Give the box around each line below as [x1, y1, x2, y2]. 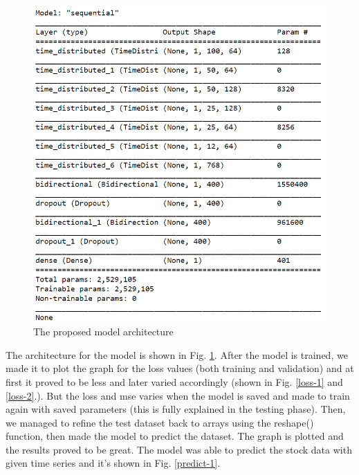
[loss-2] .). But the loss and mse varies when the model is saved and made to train [6, 388, 350, 402]
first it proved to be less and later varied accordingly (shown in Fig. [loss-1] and [6, 374, 343, 389]
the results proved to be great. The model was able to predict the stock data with [6, 442, 352, 456]
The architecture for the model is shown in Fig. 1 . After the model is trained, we [6, 347, 348, 362]
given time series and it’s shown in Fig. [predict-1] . [6, 456, 221, 470]
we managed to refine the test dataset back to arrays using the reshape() [6, 415, 314, 429]
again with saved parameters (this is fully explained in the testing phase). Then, [6, 402, 346, 416]
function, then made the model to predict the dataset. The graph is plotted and [6, 429, 344, 443]
